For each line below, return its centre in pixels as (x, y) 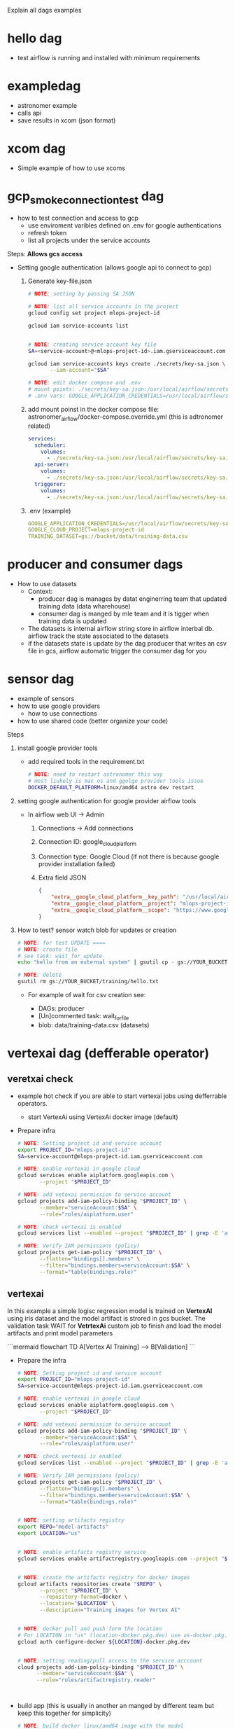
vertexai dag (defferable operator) (108, 1054)
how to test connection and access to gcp (78, 218)
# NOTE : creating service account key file (92, 345)
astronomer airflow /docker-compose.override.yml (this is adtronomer (126, 417)
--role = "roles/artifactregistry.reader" (96, 1680)
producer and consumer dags (95, 565)
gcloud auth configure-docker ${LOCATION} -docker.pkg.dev (104, 1641)
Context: (40, 592)
